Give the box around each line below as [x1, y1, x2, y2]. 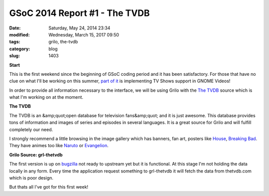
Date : [9, 25, 21, 31]
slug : [9, 53, 20, 59]
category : [9, 45, 30, 52]
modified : [9, 31, 30, 37]
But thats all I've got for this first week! [9, 184, 89, 190]
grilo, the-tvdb [48, 39, 78, 45]
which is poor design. [9, 175, 54, 181]
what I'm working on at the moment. [9, 94, 84, 100]
